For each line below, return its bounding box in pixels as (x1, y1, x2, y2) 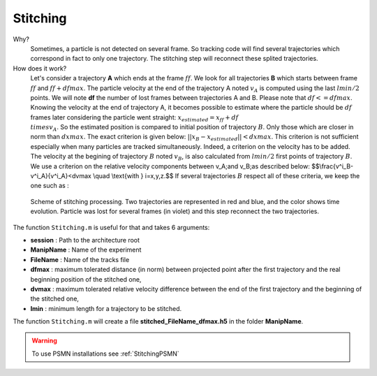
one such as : (30, 182, 69, 190)
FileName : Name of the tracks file (30, 255, 130, 263)
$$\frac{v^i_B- (311, 161, 354, 171)
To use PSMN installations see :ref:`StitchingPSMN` (31, 349, 179, 358)
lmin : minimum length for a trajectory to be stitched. (30, 304, 182, 312)
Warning (31, 336, 57, 345)
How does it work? (13, 64, 67, 73)
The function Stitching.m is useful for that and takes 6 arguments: (13, 223, 210, 231)
